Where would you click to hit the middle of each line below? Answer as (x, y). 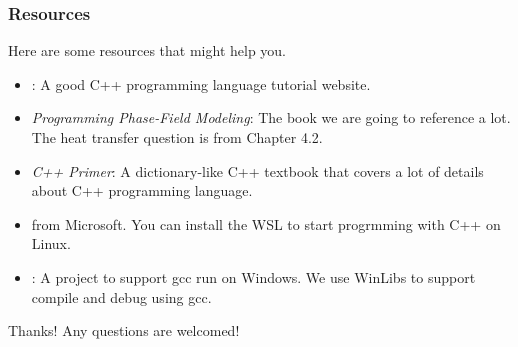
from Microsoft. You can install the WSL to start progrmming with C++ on (266, 223)
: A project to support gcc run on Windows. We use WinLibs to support (253, 276)
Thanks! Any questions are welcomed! (124, 330)
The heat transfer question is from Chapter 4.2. (177, 137)
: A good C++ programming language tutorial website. (201, 83)
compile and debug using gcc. (121, 296)
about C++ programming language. (142, 190)
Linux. (51, 243)
